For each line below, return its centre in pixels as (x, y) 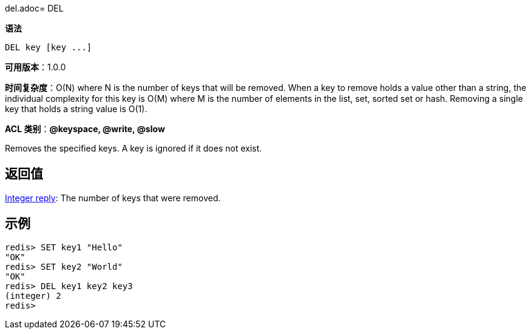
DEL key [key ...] (49, 47)
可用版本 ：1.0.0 (36, 67)
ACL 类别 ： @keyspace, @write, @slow (85, 129)
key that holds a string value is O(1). (76, 109)
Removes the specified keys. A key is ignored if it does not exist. (134, 148)
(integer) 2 (33, 296)
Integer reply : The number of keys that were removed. (113, 198)
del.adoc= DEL (34, 8)
